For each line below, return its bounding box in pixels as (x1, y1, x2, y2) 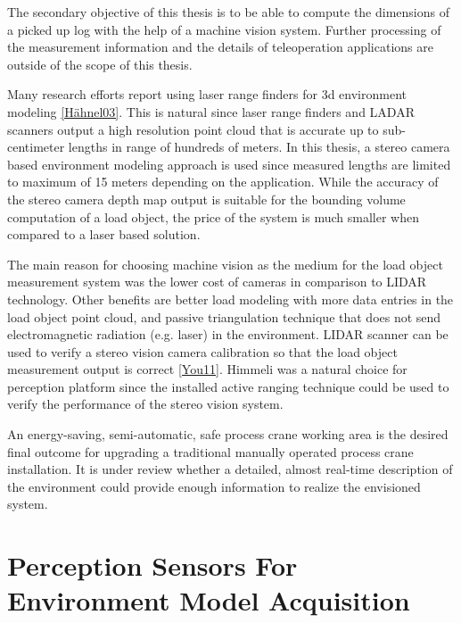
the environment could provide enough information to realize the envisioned (7, 477, 421, 495)
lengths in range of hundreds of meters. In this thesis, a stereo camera (68, 137, 450, 156)
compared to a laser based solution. (7, 225, 201, 244)
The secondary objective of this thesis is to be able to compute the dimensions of (7, 3, 449, 21)
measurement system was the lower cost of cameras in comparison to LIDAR (7, 272, 427, 291)
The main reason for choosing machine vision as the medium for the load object (7, 254, 443, 273)
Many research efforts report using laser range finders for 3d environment (7, 85, 407, 104)
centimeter (7, 137, 65, 156)
